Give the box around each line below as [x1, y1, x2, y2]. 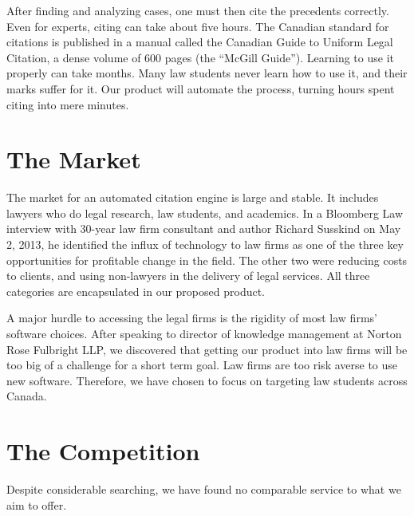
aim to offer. [6, 496, 67, 513]
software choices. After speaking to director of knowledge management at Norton [6, 325, 402, 342]
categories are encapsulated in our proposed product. [6, 282, 266, 299]
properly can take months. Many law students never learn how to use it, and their [6, 65, 408, 81]
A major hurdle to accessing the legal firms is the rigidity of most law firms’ [6, 309, 377, 326]
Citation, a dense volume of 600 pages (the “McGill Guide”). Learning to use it [6, 49, 394, 65]
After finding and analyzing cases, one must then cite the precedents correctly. [6, 2, 389, 18]
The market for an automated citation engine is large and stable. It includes [6, 189, 379, 206]
